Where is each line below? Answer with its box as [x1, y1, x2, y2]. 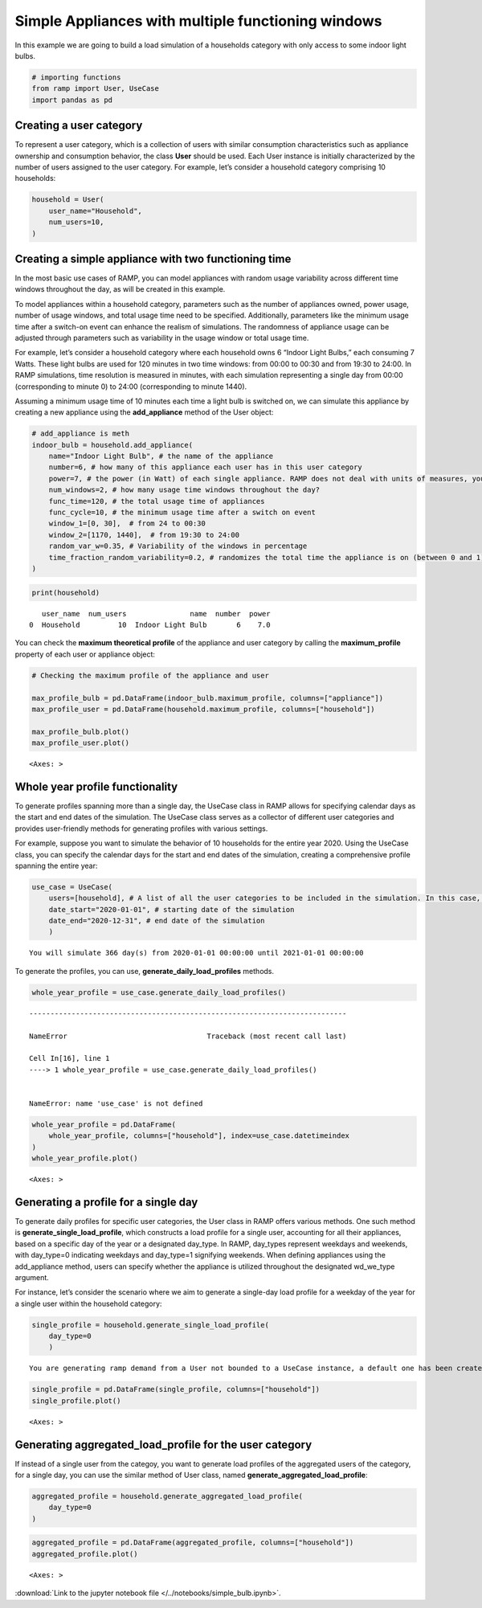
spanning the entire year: [14, 861, 98, 870]
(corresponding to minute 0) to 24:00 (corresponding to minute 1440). [14, 382, 247, 391]
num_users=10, [48, 218, 104, 227]
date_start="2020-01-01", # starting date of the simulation [48, 905, 295, 914]
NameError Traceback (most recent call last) [29, 1031, 347, 1041]
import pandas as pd [31, 95, 112, 104]
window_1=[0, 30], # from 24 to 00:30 [48, 519, 206, 528]
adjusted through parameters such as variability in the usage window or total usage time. [14, 333, 309, 342]
